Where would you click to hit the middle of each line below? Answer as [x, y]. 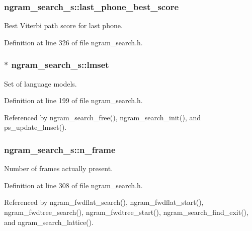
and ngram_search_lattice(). [49, 222]
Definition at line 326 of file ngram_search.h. [73, 42]
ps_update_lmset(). [35, 127]
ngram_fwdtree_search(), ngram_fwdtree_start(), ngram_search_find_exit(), [126, 212]
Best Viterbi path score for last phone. [63, 25]
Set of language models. [40, 83]
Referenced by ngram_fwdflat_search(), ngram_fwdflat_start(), [104, 202]
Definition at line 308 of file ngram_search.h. [73, 185]
